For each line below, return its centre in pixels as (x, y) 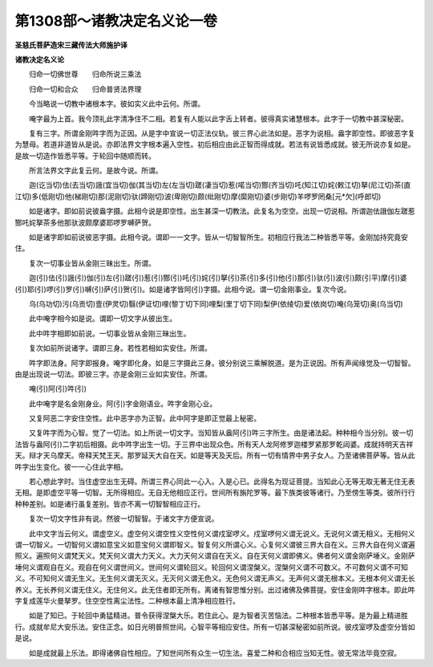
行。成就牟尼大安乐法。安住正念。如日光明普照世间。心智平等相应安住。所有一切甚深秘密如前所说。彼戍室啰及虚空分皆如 (215, 627)
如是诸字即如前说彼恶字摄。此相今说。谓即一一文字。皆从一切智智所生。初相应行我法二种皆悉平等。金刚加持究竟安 (218, 238)
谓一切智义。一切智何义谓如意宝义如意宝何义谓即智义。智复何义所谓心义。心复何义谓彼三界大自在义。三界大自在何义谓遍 (215, 545)
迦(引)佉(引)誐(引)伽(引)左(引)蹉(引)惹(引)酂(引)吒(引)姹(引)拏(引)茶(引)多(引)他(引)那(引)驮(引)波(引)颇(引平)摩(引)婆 (218, 278)
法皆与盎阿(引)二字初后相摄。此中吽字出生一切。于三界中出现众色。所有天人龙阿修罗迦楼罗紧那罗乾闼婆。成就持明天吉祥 (214, 444)
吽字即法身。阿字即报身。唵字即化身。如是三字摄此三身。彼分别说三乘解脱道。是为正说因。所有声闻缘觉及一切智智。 (222, 363)
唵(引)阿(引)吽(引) (58, 388)
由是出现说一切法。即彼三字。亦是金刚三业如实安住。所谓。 (113, 374)
